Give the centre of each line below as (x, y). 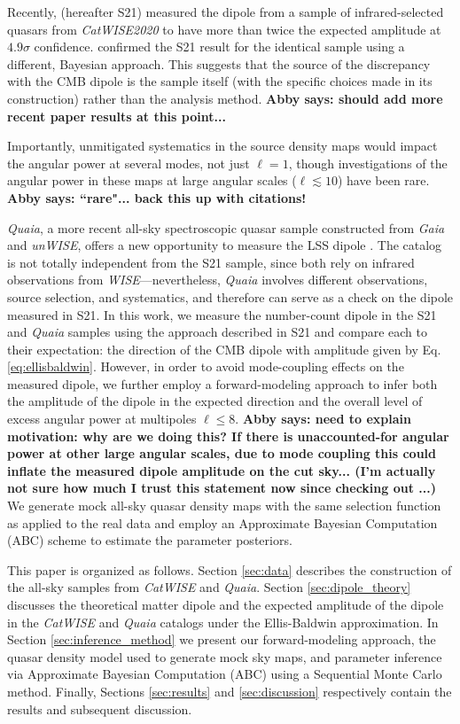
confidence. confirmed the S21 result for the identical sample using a (219, 47)
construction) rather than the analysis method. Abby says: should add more (225, 98)
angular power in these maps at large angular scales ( (152, 180)
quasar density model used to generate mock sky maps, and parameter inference (225, 656)
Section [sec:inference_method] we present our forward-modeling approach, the (222, 639)
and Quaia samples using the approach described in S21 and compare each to (218, 332)
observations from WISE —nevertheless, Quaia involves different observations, (218, 280)
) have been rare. (383, 180)
